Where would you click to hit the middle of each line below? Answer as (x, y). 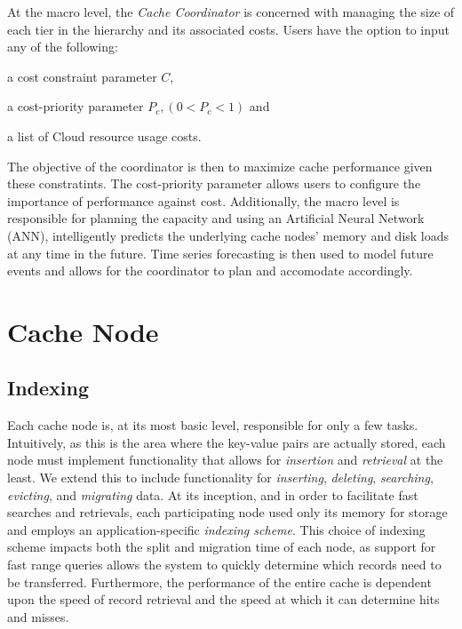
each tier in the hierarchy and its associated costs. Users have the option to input (229, 29)
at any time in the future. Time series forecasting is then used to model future (220, 253)
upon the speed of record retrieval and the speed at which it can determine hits (223, 599)
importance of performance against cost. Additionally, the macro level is (203, 200)
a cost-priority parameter (76, 106)
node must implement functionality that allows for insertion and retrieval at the (225, 460)
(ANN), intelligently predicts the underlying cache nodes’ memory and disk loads (228, 235)
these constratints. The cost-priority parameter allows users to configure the (214, 183)
